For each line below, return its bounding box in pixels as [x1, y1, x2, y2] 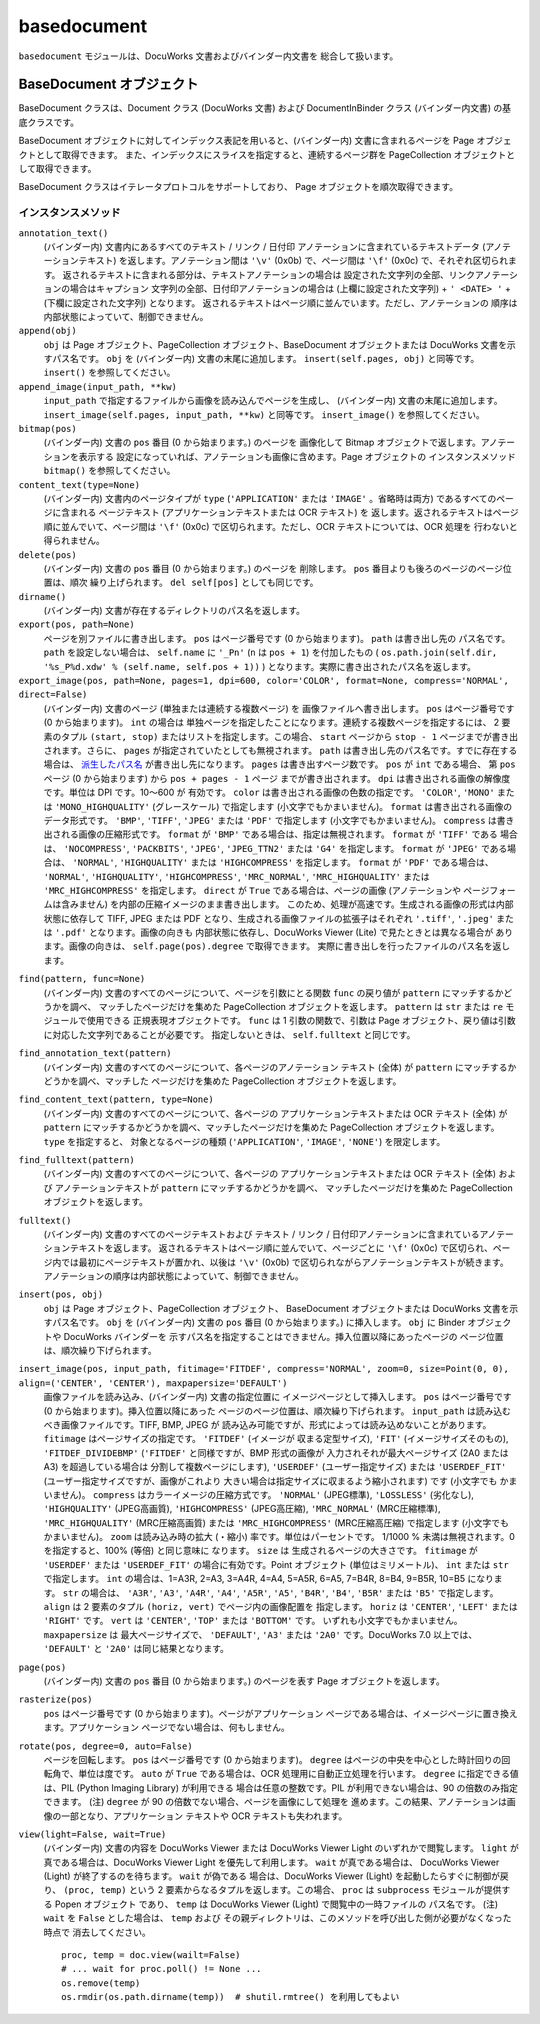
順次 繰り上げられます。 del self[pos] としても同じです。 [69, 576, 319, 589]
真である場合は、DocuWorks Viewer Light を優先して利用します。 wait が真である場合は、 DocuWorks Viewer [43, 1856, 500, 1868]
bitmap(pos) [18, 423, 77, 435]
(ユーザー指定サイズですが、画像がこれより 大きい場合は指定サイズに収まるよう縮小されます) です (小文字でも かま [43, 1475, 518, 1487]
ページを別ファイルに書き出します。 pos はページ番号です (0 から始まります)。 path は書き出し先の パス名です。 [43, 632, 511, 644]
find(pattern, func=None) [18, 973, 146, 985]
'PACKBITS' [131, 843, 185, 854]
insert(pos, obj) [18, 1289, 104, 1300]
